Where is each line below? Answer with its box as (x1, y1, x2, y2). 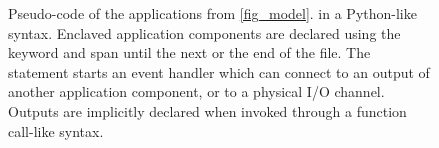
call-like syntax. (8, 120, 104, 141)
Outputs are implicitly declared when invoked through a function (8, 100, 407, 121)
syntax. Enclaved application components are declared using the (8, 22, 401, 43)
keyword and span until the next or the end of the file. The (8, 42, 371, 63)
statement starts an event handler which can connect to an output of (8, 61, 430, 82)
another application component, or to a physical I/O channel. (8, 81, 385, 102)
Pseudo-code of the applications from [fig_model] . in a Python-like (8, 3, 417, 23)
